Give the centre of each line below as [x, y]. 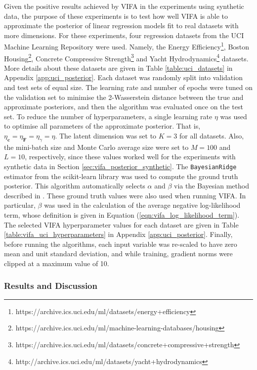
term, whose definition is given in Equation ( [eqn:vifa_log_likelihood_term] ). [122, 215]
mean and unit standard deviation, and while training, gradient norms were [118, 254]
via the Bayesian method [212, 186]
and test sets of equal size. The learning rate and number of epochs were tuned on [128, 87]
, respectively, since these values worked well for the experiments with [130, 157]
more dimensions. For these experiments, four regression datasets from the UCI [124, 35]
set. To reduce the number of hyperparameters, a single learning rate [108, 116]
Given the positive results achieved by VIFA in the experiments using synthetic [124, 6]
